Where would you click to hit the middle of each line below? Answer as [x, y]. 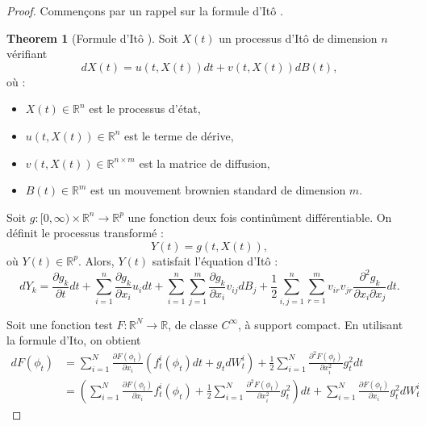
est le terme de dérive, [179, 135]
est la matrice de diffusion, [205, 163]
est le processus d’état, [145, 109]
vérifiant [27, 54]
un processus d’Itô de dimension [298, 38]
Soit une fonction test [60, 324]
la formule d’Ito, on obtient [74, 340]
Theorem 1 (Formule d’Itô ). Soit [92, 38]
